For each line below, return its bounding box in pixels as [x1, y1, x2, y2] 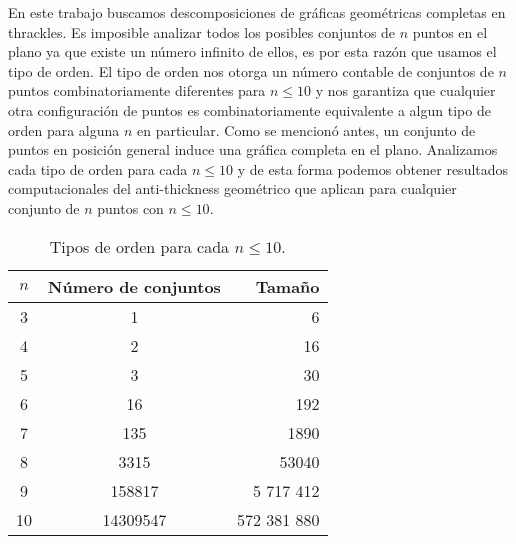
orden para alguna [8, 119, 120, 140]
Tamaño [255, 274, 320, 298]
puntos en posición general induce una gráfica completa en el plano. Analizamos [8, 139, 498, 160]
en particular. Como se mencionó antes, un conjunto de [137, 119, 476, 140]
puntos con [97, 197, 164, 218]
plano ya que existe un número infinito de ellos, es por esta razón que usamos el [8, 41, 497, 62]
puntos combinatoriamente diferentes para [8, 80, 266, 101]
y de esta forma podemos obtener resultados [237, 158, 509, 179]
